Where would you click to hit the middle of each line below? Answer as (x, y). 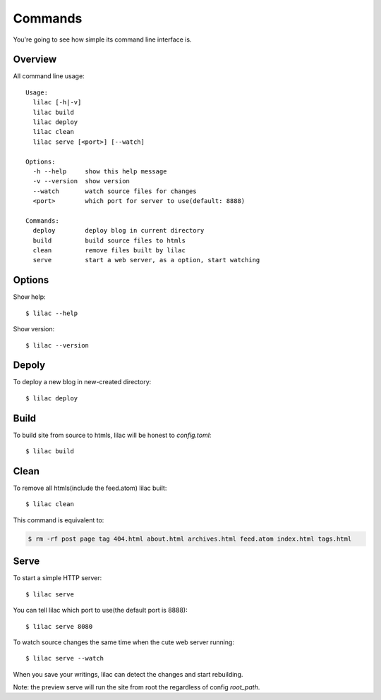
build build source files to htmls (109, 240)
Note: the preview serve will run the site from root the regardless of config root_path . (137, 687)
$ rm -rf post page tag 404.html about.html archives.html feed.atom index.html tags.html (190, 539)
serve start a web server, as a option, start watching (146, 260)
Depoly (29, 366)
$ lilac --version (58, 345)
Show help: (29, 297)
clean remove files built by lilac (109, 251)
